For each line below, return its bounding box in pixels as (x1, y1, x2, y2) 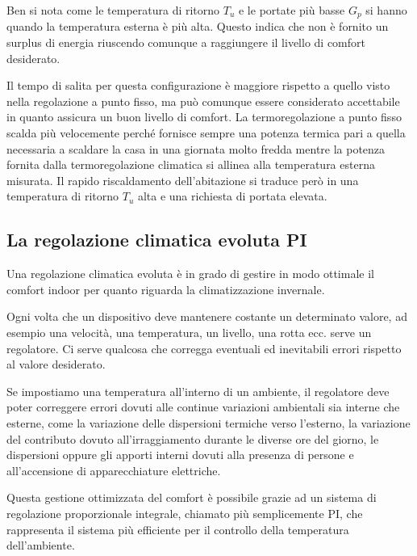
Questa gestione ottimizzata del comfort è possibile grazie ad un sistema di (6, 489, 377, 506)
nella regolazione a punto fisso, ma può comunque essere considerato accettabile (6, 92, 400, 109)
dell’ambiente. (6, 537, 75, 554)
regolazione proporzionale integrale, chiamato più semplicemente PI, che (6, 504, 363, 521)
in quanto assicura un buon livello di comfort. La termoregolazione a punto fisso (6, 108, 402, 125)
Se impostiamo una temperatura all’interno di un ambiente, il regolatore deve (6, 382, 390, 399)
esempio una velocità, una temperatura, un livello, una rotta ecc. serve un (6, 323, 372, 340)
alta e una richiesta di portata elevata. (137, 187, 327, 204)
